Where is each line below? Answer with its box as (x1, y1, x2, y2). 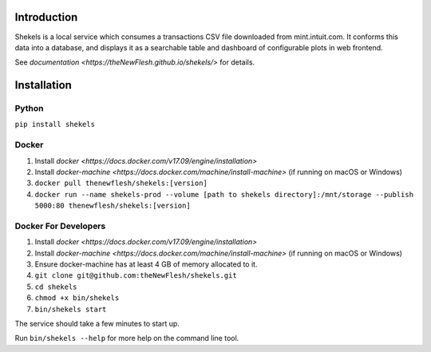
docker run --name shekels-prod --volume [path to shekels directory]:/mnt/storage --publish (34, 190, 414, 199)
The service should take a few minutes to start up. (14, 319, 180, 329)
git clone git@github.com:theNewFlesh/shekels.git (34, 271, 237, 280)
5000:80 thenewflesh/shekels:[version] (34, 201, 191, 211)
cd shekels (34, 282, 77, 291)
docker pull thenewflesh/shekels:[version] (34, 179, 208, 188)
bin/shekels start (34, 304, 107, 314)
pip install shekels (14, 120, 96, 129)
